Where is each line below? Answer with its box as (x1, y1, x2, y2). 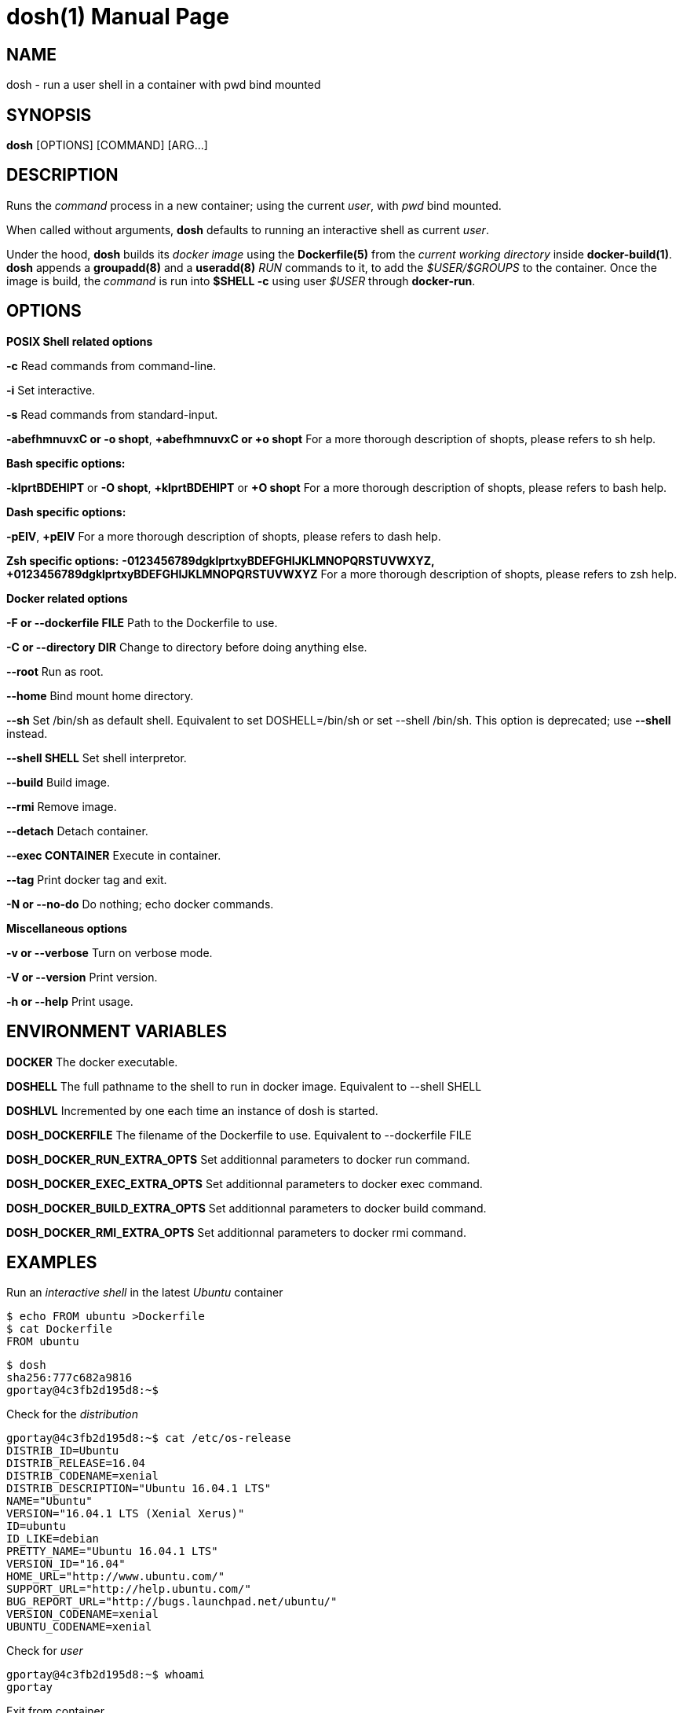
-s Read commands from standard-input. (6, 407, 218, 421)
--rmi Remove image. (6, 799, 117, 813)
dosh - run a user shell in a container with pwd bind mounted (6, 78, 321, 92)
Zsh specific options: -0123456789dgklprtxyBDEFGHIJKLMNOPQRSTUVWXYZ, (6, 553, 435, 567)
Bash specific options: (6, 456, 126, 470)
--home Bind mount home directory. (6, 688, 194, 702)
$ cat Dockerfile (6, 1322, 112, 1336)
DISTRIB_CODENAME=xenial (6, 1469, 159, 1483)
